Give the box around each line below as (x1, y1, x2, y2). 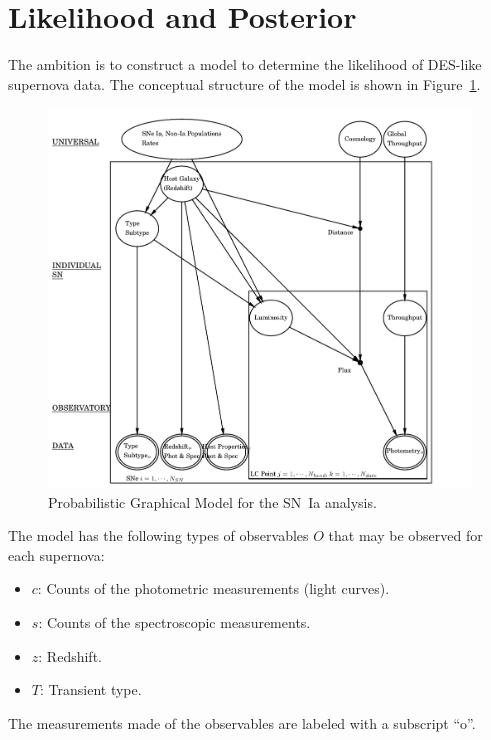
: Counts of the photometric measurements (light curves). (37, 578, 390, 599)
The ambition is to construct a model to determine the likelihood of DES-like (8, 54, 482, 75)
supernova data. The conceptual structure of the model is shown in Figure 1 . (8, 73, 481, 94)
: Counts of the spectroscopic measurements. (38, 611, 311, 632)
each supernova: (8, 544, 105, 565)
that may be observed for (328, 525, 483, 546)
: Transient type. (39, 679, 142, 700)
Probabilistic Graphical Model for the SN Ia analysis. (48, 491, 377, 512)
